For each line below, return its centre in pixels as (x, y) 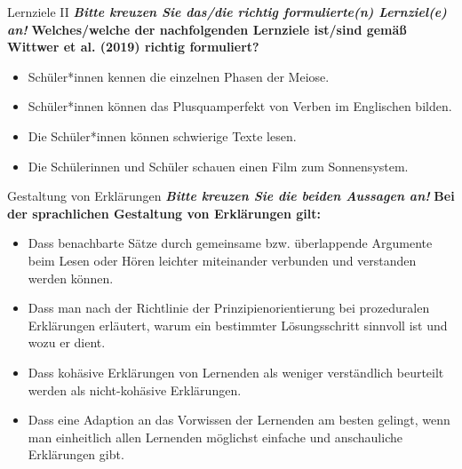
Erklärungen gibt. (76, 454)
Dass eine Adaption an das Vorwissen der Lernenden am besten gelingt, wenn (239, 420)
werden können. (71, 278)
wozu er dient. (67, 342)
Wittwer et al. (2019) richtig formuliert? (133, 47)
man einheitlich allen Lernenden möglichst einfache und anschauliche (215, 437)
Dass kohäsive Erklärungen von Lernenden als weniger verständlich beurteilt (236, 372)
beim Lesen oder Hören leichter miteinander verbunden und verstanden (222, 260)
